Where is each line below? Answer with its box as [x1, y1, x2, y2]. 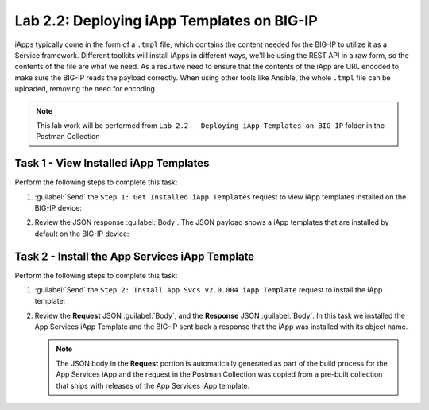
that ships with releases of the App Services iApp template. [56, 381, 250, 390]
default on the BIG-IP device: [34, 229, 129, 238]
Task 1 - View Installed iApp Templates [14, 157, 210, 170]
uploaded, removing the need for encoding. [14, 84, 157, 94]
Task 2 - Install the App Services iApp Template [14, 249, 255, 263]
